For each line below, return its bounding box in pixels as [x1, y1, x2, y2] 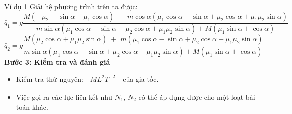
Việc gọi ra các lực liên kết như [16, 91, 112, 102]
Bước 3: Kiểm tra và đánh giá [4, 57, 110, 67]
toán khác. [16, 101, 48, 112]
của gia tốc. [123, 73, 159, 84]
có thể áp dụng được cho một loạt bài [138, 91, 255, 102]
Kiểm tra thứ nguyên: [16, 73, 83, 84]
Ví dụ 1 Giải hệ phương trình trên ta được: [4, 1, 138, 11]
